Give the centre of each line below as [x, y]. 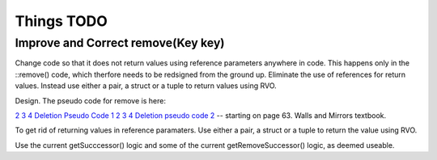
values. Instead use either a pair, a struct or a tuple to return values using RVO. [146, 86]
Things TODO [62, 21]
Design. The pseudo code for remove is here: [90, 100]
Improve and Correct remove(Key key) [120, 43]
